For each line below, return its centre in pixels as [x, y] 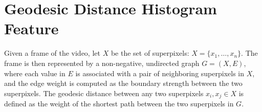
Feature [31, 28]
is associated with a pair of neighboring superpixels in [160, 73]
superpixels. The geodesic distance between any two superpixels [104, 93]
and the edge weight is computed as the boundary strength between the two [123, 83]
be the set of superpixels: [150, 53]
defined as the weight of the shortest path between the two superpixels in [119, 104]
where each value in [35, 73]
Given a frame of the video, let [52, 53]
